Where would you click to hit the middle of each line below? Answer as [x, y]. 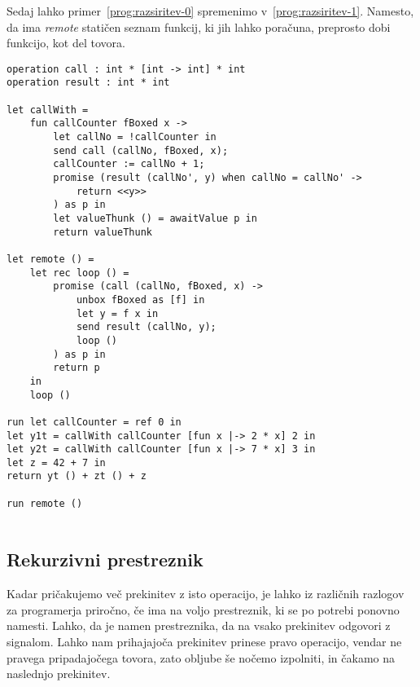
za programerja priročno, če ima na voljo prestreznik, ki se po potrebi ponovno [203, 609]
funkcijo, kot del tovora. [66, 43]
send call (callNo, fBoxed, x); [141, 150]
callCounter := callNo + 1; [129, 164]
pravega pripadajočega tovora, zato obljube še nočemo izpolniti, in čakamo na [201, 657]
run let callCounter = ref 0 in [94, 422]
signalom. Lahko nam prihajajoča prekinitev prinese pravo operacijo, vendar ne [204, 642]
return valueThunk [103, 232]
